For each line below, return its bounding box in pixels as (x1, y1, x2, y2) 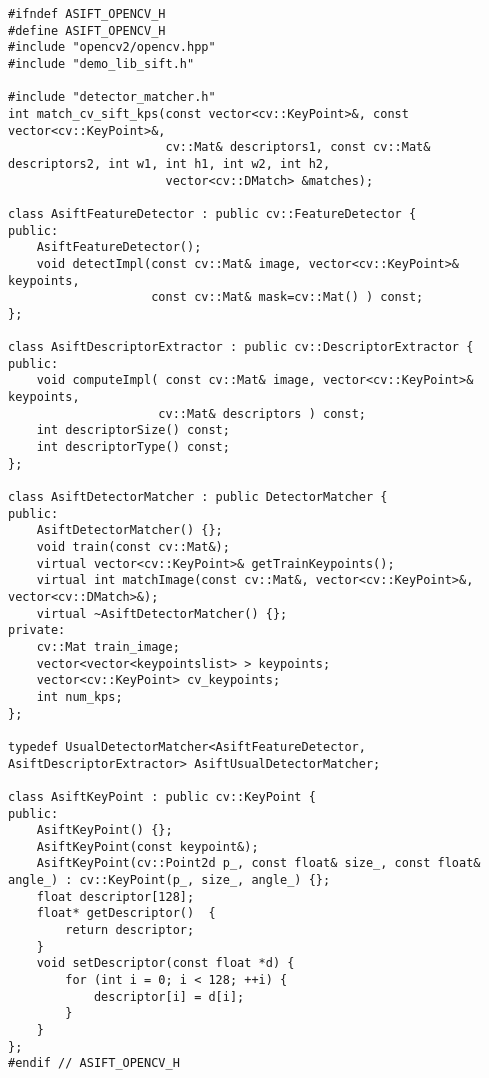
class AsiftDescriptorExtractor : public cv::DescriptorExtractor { (8, 340, 474, 355)
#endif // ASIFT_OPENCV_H (8, 1056, 180, 1071)
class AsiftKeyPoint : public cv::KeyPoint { (8, 789, 316, 804)
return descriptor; (65, 923, 195, 938)
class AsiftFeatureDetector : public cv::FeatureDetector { (8, 206, 417, 221)
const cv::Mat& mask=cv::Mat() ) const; (151, 290, 424, 305)
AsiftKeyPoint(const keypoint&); (36, 839, 259, 854)
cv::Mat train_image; (36, 639, 180, 654)
